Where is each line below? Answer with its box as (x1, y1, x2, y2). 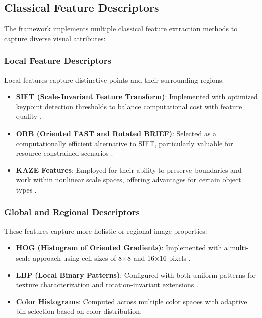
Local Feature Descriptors (4, 54, 111, 67)
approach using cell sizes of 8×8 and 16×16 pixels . (33, 252, 191, 263)
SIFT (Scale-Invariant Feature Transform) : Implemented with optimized (16, 91, 258, 102)
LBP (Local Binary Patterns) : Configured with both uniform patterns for (16, 269, 256, 280)
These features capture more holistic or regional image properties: (4, 225, 207, 236)
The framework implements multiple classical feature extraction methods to (4, 23, 238, 34)
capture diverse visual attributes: (4, 33, 106, 43)
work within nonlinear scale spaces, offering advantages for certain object (16, 174, 241, 185)
